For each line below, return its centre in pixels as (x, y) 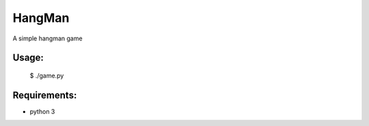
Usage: (28, 58)
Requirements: (45, 95)
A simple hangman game (47, 38)
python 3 (42, 111)
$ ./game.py (47, 75)
